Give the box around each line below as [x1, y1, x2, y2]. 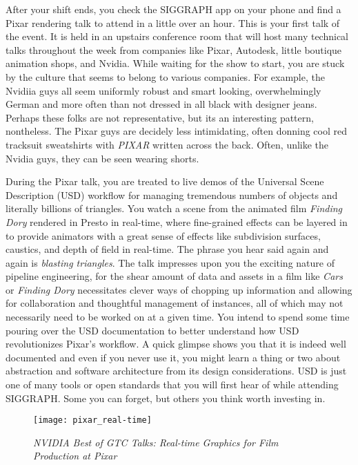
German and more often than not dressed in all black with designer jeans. [6, 97, 317, 111]
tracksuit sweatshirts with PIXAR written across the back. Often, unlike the [6, 137, 329, 151]
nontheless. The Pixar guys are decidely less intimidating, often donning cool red [6, 124, 347, 138]
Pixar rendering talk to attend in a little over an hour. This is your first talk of [6, 15, 340, 30]
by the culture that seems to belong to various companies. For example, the [6, 69, 325, 84]
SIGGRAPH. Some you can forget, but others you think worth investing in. [6, 390, 326, 405]
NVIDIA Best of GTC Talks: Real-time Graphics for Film [33, 435, 279, 449]
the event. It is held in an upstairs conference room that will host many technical [6, 29, 349, 44]
